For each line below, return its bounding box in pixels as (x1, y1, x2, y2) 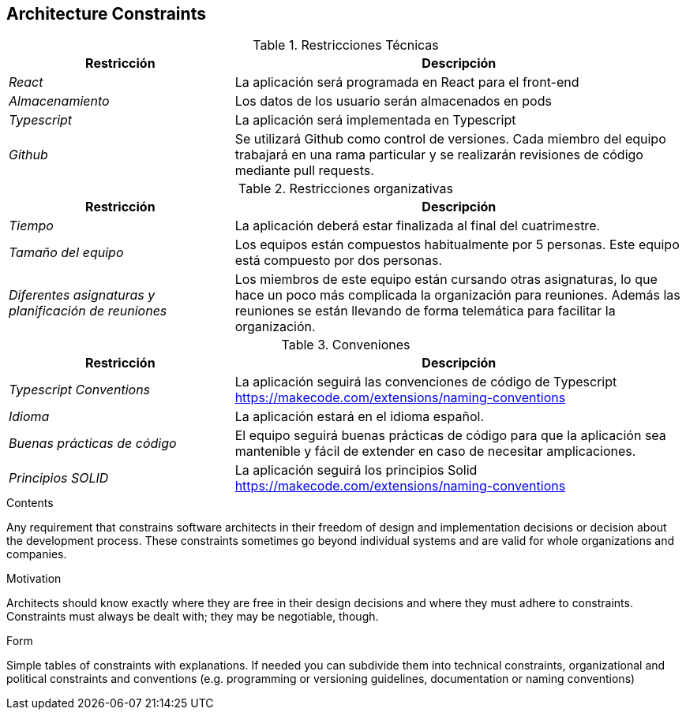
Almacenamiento (9, 93, 110, 110)
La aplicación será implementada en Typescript (234, 112, 516, 129)
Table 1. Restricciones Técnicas (253, 37, 439, 54)
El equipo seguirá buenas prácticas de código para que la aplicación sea (234, 427, 666, 444)
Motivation (6, 572, 62, 586)
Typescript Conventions (9, 382, 151, 398)
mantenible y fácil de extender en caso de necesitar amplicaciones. (234, 443, 636, 460)
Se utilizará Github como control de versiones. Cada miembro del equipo (234, 131, 666, 147)
